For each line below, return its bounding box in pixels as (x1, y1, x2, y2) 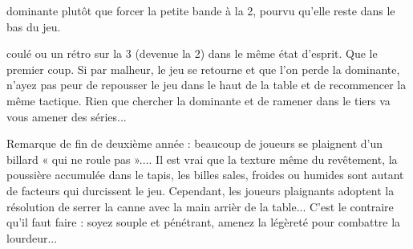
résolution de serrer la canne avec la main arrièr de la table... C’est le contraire (6, 198, 394, 214)
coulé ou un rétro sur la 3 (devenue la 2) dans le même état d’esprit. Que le (6, 45, 378, 62)
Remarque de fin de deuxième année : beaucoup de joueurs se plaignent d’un (6, 135, 383, 152)
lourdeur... (6, 229, 58, 246)
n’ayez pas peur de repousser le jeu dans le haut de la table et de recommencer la (6, 76, 407, 93)
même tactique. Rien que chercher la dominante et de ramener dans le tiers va (6, 92, 391, 108)
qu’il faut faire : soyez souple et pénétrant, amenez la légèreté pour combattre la (6, 214, 401, 231)
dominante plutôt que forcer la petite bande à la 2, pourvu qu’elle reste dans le (6, 2, 395, 18)
